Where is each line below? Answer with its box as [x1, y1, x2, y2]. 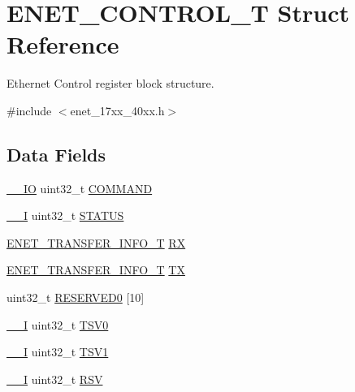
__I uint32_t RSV [6, 370, 103, 387]
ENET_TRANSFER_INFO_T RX [6, 234, 186, 251]
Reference [6, 28, 119, 61]
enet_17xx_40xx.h [70, 101, 165, 118]
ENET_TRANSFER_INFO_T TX [6, 261, 185, 278]
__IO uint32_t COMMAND [6, 179, 153, 196]
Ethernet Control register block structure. [6, 75, 214, 92]
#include [6, 101, 52, 118]
